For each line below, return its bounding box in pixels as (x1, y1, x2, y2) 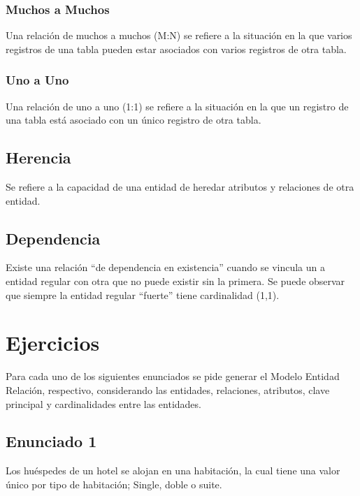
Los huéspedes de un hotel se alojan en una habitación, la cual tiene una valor (6, 463, 340, 478)
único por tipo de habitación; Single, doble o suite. (6, 476, 222, 491)
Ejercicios (6, 328, 100, 357)
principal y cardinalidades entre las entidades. (6, 396, 201, 411)
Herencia (6, 147, 71, 168)
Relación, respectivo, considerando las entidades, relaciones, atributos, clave (6, 382, 330, 397)
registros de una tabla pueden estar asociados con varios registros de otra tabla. (6, 41, 347, 56)
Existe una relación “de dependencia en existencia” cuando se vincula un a (6, 260, 326, 275)
